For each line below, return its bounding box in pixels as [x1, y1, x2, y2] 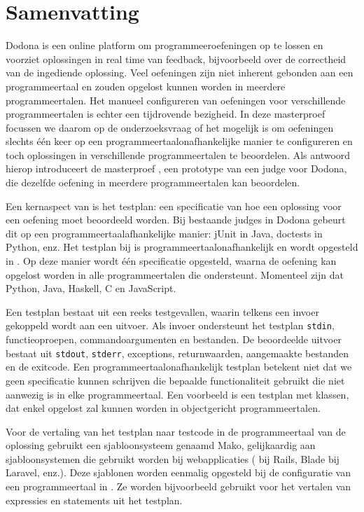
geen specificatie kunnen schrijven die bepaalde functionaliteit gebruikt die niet [6, 373, 345, 387]
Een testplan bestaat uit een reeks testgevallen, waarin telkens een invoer [6, 304, 319, 319]
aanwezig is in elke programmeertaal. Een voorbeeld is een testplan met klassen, [6, 387, 349, 401]
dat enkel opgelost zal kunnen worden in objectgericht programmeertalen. [6, 401, 321, 415]
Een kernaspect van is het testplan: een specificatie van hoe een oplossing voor [6, 198, 342, 213]
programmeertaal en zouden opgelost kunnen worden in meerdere [6, 78, 286, 93]
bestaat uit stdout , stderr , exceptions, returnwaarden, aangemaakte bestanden [6, 345, 349, 360]
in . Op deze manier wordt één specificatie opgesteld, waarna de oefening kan [6, 254, 337, 268]
